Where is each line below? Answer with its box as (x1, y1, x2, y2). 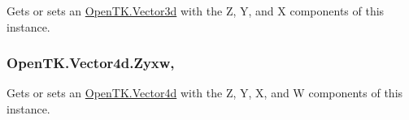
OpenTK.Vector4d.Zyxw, (7, 53, 175, 73)
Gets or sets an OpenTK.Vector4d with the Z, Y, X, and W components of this (7, 84, 403, 101)
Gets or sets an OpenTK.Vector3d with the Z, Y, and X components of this (7, 2, 385, 19)
